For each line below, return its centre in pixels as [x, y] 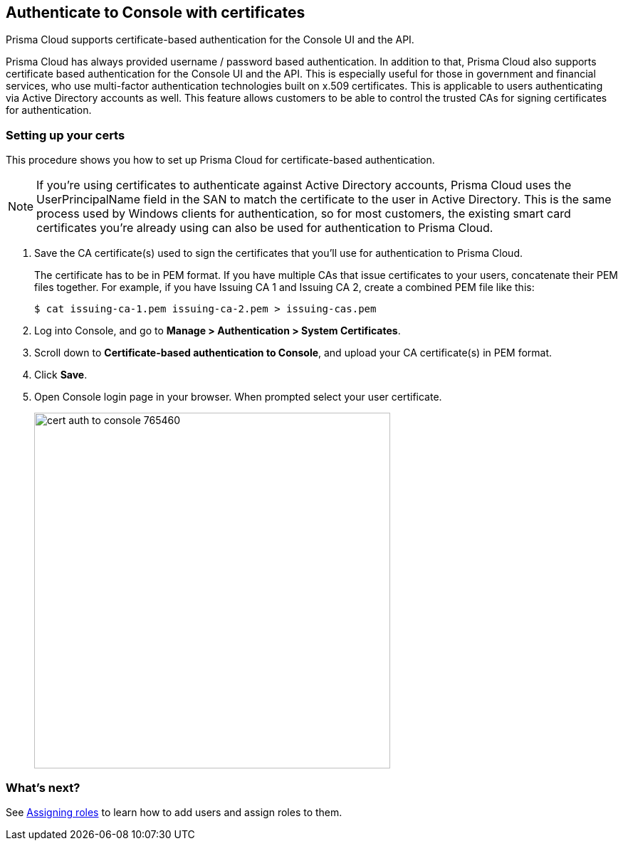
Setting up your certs [66, 135]
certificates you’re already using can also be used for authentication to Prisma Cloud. [265, 228]
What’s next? [43, 787]
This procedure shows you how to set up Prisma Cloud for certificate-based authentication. [220, 160]
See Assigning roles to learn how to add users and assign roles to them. [174, 812]
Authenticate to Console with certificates [156, 12]
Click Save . [61, 375]
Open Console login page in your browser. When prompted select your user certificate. [238, 397]
